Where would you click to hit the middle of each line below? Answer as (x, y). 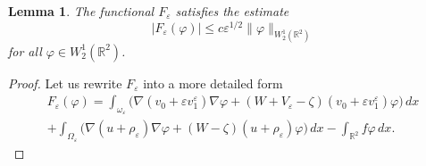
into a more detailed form (213, 83)
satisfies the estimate (232, 11)
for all (25, 50)
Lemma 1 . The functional (81, 11)
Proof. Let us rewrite (65, 83)
